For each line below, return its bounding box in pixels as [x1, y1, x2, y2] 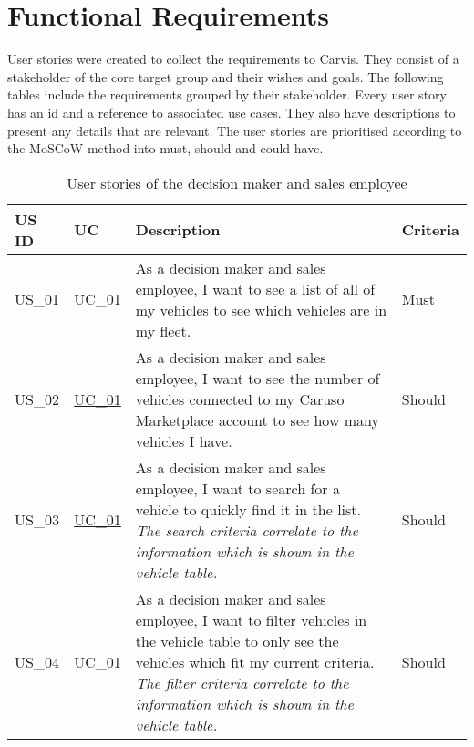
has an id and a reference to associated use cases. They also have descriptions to [7, 102, 456, 121]
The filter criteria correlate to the [135, 671, 349, 693]
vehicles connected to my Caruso [135, 388, 345, 410]
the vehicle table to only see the [135, 629, 339, 651]
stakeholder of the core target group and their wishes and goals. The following [7, 67, 444, 86]
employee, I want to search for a [135, 477, 340, 499]
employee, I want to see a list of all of [135, 277, 376, 299]
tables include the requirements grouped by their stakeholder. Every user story [7, 85, 447, 104]
